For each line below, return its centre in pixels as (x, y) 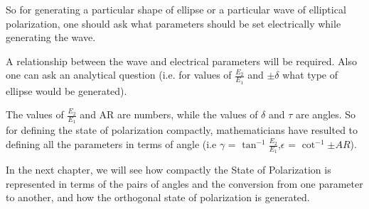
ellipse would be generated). (66, 90)
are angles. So (326, 114)
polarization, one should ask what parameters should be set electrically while (173, 23)
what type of (310, 75)
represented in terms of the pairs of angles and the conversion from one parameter (184, 183)
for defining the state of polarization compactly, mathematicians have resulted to (182, 130)
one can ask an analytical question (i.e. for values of (119, 75)
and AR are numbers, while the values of (169, 114)
